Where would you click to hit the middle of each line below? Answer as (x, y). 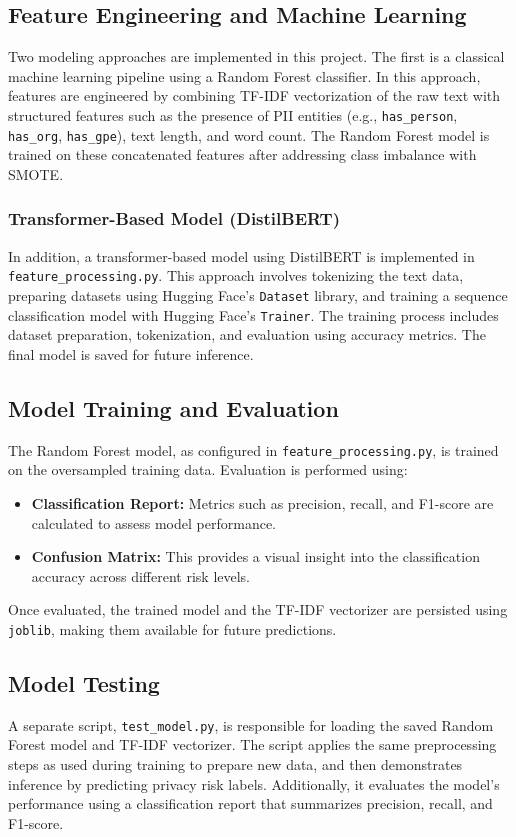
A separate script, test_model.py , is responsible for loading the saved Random (251, 724)
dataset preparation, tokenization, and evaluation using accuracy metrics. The (247, 334)
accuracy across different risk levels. (140, 575)
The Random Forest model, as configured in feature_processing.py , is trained (253, 449)
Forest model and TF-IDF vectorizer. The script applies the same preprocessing (252, 744)
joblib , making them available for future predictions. (172, 628)
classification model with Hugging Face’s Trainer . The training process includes (253, 314)
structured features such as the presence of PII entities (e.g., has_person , (233, 114)
